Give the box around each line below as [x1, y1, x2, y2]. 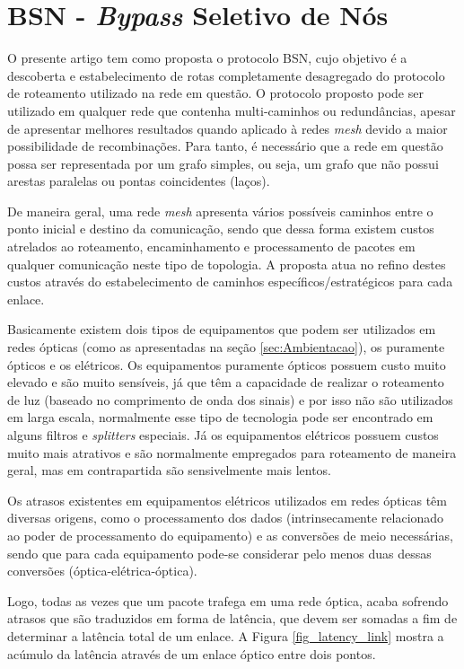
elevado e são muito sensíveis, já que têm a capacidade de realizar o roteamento [7, 373, 444, 392]
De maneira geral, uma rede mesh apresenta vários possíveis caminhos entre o [7, 201, 433, 220]
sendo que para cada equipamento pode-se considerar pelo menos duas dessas [7, 543, 432, 562]
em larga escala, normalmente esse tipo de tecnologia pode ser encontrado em [7, 408, 433, 427]
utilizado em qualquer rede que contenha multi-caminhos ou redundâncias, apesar [7, 101, 456, 119]
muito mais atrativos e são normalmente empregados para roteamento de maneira [7, 443, 457, 462]
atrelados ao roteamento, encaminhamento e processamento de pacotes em [7, 237, 416, 256]
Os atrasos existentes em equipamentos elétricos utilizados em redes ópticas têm [7, 490, 447, 509]
